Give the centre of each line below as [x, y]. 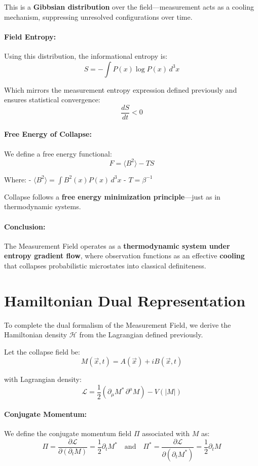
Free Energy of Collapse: [48, 134]
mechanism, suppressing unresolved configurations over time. [98, 16]
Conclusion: [25, 226]
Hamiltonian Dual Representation [125, 300]
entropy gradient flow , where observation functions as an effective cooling [124, 256]
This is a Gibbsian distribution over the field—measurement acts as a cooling [129, 7]
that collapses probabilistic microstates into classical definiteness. [105, 265]
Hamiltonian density [36, 335]
